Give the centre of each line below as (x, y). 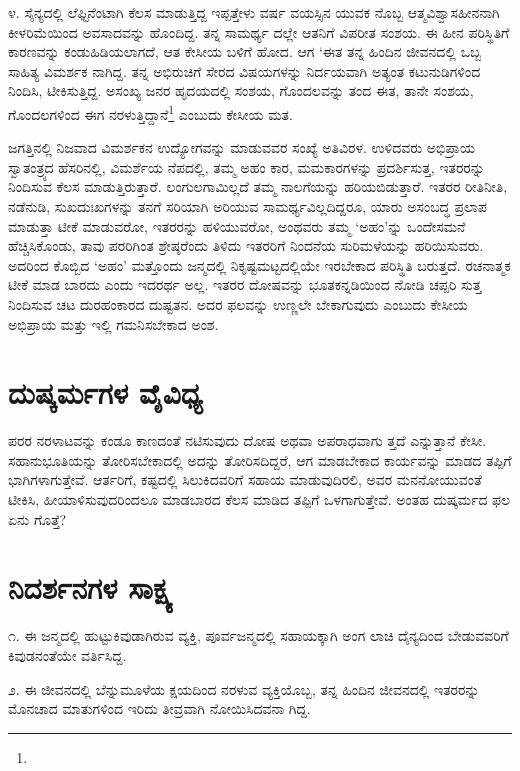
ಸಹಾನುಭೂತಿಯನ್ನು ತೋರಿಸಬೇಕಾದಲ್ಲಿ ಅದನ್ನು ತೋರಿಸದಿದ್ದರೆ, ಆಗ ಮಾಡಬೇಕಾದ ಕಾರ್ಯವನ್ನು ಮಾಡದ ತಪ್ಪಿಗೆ (260, 459)
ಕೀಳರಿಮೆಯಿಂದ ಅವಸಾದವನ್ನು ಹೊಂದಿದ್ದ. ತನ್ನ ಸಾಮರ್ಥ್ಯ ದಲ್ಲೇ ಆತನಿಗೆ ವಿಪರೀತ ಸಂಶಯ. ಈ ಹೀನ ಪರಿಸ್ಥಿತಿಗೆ (259, 31)
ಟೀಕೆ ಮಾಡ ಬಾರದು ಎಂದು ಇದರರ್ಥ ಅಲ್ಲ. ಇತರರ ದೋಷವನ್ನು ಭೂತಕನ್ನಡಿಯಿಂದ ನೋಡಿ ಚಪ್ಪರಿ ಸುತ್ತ (245, 284)
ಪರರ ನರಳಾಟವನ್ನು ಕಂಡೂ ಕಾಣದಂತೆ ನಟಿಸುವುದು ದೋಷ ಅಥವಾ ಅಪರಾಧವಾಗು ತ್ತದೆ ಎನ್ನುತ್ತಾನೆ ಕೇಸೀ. (247, 440)
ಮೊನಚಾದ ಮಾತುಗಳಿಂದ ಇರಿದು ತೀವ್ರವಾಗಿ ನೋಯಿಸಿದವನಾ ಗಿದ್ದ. (159, 708)
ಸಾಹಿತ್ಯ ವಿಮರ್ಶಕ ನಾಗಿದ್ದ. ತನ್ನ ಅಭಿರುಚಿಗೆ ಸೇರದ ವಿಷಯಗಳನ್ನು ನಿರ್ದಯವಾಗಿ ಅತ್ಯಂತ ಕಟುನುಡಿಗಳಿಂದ (244, 70)
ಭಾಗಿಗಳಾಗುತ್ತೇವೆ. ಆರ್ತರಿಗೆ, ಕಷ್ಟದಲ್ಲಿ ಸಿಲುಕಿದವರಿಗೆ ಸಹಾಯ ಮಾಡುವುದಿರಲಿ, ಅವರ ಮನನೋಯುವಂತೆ (245, 479)
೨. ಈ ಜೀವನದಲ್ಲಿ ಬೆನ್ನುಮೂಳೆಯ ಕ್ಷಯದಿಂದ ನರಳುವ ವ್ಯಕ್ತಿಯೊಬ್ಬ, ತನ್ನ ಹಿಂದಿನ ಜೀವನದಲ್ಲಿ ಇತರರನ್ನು (244, 688)
